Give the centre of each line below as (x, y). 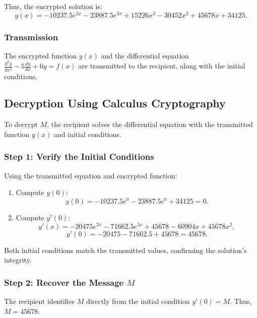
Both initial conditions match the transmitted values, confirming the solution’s (125, 250)
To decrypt (21, 124)
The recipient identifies (40, 301)
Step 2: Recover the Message (64, 282)
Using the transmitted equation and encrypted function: (91, 175)
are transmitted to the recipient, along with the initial (162, 66)
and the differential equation (145, 55)
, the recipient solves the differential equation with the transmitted (150, 124)
